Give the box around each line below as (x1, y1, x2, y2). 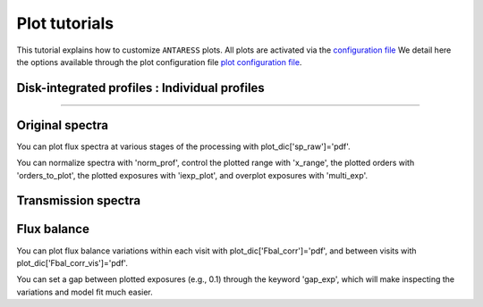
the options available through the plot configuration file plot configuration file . (16, 56, 302, 67)
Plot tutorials (16, 13, 114, 33)
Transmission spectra (16, 193, 141, 209)
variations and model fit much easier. (16, 286, 154, 297)
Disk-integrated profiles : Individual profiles (16, 80, 266, 95)
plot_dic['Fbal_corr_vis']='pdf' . (16, 257, 129, 268)
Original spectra (16, 117, 109, 133)
